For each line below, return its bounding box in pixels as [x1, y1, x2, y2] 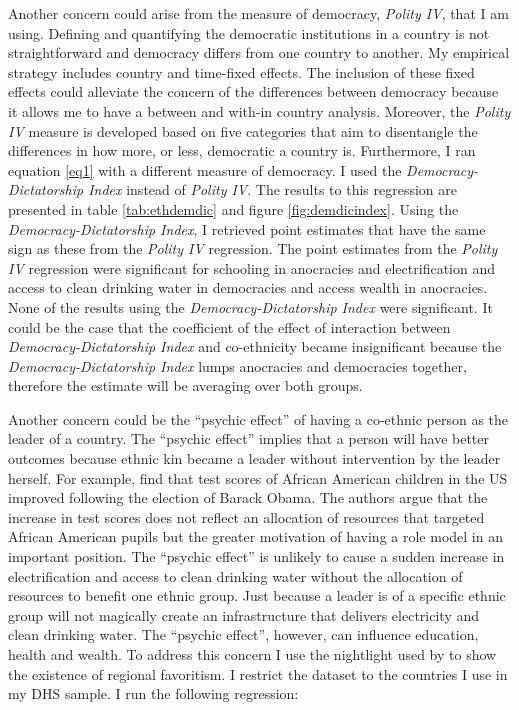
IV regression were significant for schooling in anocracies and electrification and [8, 257, 495, 278]
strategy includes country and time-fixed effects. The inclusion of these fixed [8, 61, 475, 82]
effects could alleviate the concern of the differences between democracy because [8, 81, 499, 102]
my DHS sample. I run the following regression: [8, 683, 299, 704]
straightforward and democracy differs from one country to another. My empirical [8, 42, 510, 63]
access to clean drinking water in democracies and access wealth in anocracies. [8, 277, 488, 298]
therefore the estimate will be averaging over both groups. [8, 375, 363, 396]
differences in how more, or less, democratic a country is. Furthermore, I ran [8, 140, 476, 161]
